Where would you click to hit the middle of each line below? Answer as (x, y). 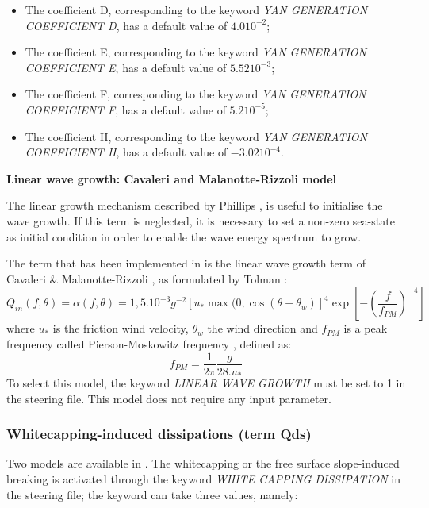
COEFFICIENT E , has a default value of (126, 67)
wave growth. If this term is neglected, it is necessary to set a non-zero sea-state (201, 220)
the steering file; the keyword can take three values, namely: (152, 494)
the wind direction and (262, 328)
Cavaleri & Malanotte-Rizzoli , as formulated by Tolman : (147, 278)
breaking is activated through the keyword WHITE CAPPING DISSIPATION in (204, 479)
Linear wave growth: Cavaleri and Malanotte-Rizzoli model (171, 178)
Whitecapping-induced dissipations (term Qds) (159, 434)
